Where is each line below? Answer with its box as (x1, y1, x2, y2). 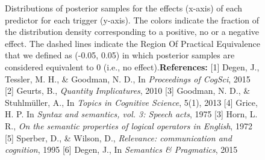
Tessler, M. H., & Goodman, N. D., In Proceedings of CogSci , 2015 (5, 72, 251, 85)
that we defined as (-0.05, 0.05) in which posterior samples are (5, 49, 235, 61)
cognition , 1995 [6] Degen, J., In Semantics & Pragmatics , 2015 (5, 143, 238, 156)
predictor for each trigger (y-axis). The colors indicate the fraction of (5, 13, 259, 26)
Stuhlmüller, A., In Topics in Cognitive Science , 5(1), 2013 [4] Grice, (5, 96, 258, 108)
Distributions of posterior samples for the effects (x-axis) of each (5, 2, 243, 14)
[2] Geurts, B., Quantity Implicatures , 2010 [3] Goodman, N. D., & (5, 84, 251, 97)
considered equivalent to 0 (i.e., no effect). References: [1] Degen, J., (5, 60, 260, 73)
